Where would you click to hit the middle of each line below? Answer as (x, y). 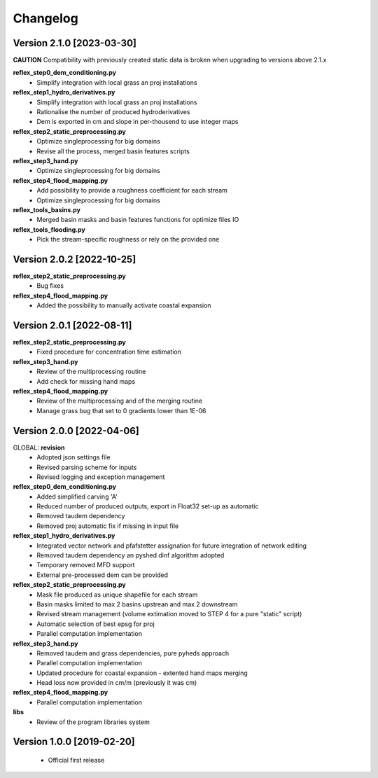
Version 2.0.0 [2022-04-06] (76, 431)
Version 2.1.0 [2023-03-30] (75, 43)
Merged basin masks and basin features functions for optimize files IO (138, 220)
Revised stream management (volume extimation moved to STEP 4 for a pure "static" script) (169, 614)
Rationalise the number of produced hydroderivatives (113, 112)
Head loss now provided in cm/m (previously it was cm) (117, 683)
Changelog (45, 18)
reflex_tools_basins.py (47, 209)
